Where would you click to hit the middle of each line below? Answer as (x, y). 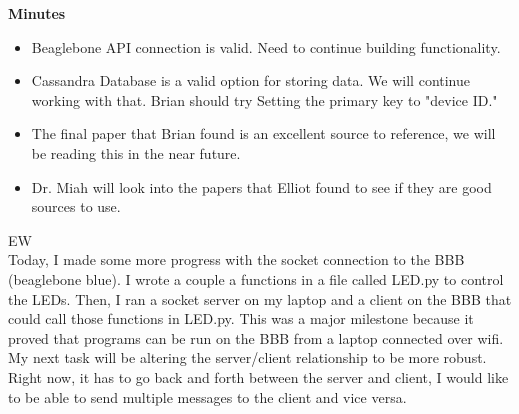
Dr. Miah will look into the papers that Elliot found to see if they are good (261, 186)
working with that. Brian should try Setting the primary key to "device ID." (264, 99)
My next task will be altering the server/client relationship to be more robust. (247, 357)
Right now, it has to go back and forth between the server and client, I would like (258, 376)
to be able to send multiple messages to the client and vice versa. (207, 396)
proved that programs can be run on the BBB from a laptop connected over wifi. (256, 337)
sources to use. (76, 206)
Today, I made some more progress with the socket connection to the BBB (236, 259)
